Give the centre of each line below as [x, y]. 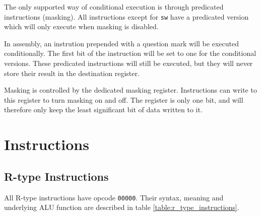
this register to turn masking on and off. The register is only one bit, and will [124, 99]
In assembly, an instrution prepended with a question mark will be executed [121, 43]
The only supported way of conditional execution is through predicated [114, 7]
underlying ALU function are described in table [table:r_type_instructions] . [122, 207]
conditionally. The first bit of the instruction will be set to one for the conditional [130, 53]
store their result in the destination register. [72, 73]
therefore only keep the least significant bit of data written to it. [103, 110]
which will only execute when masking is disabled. [81, 26]
